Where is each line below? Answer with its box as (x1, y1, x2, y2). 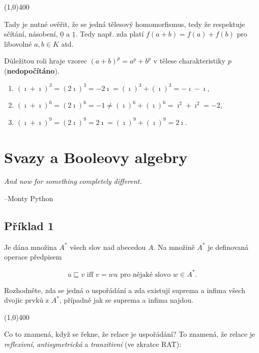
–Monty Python (4, 193, 53, 204)
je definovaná (208, 241, 248, 252)
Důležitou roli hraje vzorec (4, 55, 87, 66)
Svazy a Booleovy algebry (4, 146, 188, 167)
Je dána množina (4, 241, 57, 252)
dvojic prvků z (4, 295, 49, 305)
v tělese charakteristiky (153, 55, 225, 66)
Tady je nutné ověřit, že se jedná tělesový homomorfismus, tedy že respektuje (4, 18, 245, 29)
